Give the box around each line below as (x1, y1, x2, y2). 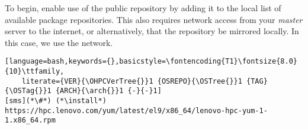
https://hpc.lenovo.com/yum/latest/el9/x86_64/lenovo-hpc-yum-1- (5, 106, 268, 115)
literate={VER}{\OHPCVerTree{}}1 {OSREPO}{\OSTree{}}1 (21, 77, 242, 85)
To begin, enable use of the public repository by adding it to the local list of (5, 2, 281, 14)
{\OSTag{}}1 (5, 87, 52, 95)
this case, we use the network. (5, 36, 113, 48)
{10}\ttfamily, (5, 67, 65, 76)
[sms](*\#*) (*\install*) (5, 97, 107, 105)
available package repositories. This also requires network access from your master (5, 13, 303, 25)
